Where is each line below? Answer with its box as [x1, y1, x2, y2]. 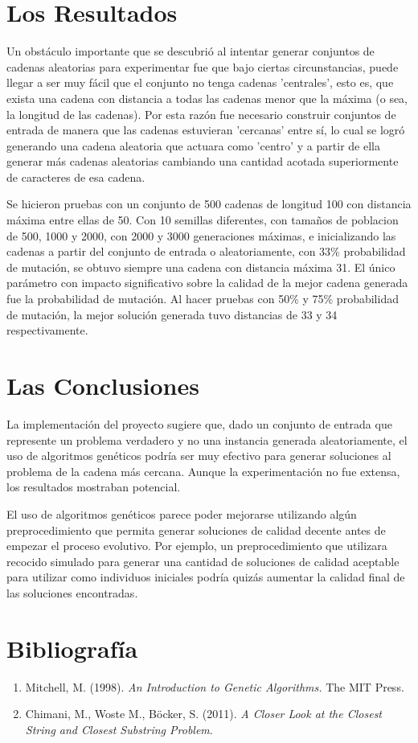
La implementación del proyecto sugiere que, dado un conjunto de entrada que [6, 415, 392, 432]
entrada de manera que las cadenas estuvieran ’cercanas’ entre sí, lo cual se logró [6, 121, 405, 138]
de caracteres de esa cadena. [6, 168, 145, 185]
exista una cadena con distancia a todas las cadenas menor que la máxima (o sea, [6, 89, 408, 106]
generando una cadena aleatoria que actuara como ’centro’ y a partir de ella [6, 137, 380, 154]
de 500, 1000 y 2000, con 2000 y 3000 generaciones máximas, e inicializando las [6, 227, 396, 244]
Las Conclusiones [6, 369, 199, 401]
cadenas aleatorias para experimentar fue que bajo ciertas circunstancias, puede [6, 58, 399, 75]
